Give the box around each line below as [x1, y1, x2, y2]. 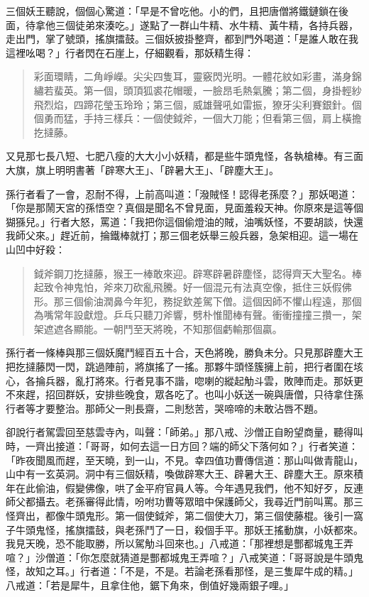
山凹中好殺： [6, 241, 65, 256]
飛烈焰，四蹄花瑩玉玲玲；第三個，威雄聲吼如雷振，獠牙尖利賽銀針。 [33, 97, 352, 111]
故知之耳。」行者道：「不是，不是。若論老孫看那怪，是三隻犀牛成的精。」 [25, 564, 358, 579]
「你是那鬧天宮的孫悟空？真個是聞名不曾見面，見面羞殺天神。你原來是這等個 [6, 200, 363, 215]
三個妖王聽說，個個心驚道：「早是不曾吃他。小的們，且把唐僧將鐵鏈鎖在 [6, 4, 338, 18]
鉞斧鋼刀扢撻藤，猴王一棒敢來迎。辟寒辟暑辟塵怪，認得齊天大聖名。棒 [33, 265, 362, 280]
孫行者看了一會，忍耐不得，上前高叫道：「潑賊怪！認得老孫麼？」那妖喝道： [6, 186, 358, 201]
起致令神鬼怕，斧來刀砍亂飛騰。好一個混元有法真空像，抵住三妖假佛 [33, 280, 352, 295]
